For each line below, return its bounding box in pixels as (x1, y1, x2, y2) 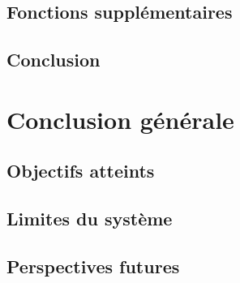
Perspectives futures (6, 253, 180, 278)
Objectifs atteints (6, 158, 155, 183)
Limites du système (6, 206, 173, 231)
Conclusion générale (6, 102, 234, 135)
